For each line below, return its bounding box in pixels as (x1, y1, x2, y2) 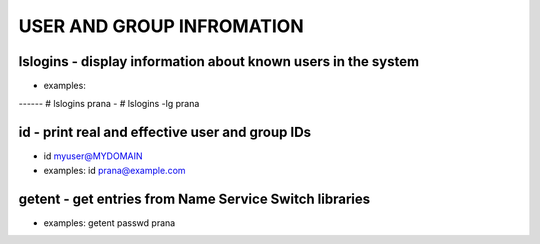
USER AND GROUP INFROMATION (18, 15, 304, 37)
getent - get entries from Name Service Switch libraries (18, 190, 370, 207)
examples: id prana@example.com (43, 164, 186, 176)
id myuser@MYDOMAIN (43, 150, 144, 162)
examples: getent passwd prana (43, 216, 176, 229)
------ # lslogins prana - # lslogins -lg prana (18, 98, 200, 110)
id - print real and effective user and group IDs (18, 124, 312, 141)
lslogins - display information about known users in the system (18, 53, 420, 70)
